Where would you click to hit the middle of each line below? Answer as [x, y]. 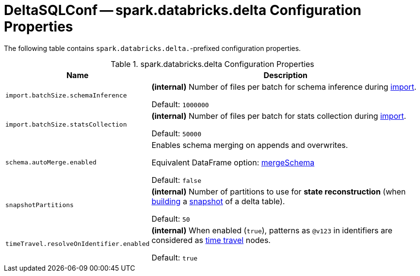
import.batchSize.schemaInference [66, 96]
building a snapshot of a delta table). [218, 201]
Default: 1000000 [180, 104]
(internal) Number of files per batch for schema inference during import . [284, 87]
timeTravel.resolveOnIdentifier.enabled [78, 244]
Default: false [177, 180]
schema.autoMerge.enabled [51, 162]
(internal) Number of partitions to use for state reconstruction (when [279, 191]
